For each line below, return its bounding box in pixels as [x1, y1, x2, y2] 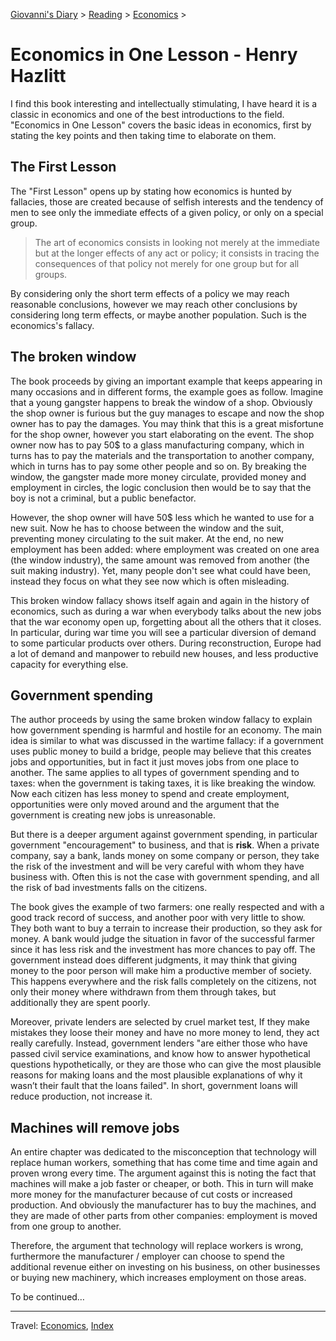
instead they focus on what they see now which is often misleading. [10, 575, 290, 587]
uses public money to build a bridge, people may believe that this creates [10, 745, 312, 758]
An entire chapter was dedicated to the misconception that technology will [10, 1146, 317, 1158]
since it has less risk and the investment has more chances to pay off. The [10, 944, 316, 956]
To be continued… [10, 1291, 85, 1303]
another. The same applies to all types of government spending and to [10, 767, 300, 779]
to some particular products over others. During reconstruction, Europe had [10, 637, 322, 649]
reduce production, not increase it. [10, 1090, 153, 1103]
